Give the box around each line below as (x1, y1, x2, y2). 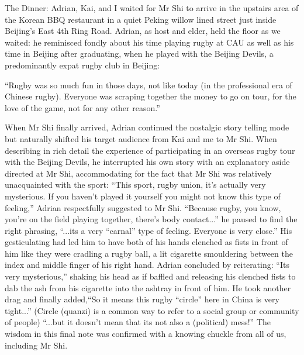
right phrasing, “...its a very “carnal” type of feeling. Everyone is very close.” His (5, 224, 292, 236)
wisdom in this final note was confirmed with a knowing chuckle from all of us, (5, 328, 286, 340)
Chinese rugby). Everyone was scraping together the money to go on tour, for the (5, 90, 296, 102)
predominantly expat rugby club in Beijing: (5, 58, 160, 71)
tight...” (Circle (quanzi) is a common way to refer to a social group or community (5, 304, 299, 316)
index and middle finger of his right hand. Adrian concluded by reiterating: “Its (5, 259, 289, 271)
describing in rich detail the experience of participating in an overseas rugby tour (5, 144, 295, 156)
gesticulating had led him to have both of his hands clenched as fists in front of (5, 236, 288, 248)
